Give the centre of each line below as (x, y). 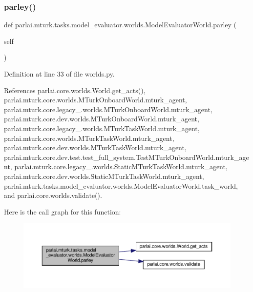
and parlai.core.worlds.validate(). (53, 195)
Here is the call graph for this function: (63, 211)
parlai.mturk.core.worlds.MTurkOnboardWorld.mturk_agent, (95, 100)
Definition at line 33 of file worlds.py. (59, 74)
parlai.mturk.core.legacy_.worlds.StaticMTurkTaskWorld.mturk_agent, (121, 166)
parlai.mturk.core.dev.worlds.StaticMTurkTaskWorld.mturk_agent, (104, 176)
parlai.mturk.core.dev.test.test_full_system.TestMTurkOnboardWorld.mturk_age (126, 157)
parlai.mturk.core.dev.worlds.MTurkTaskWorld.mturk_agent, (95, 147)
